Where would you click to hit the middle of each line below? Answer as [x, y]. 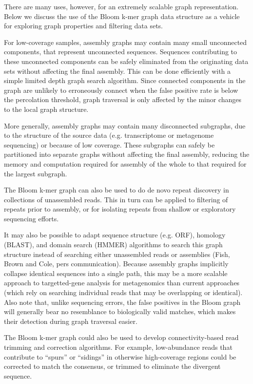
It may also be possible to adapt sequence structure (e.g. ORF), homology [115, 235]
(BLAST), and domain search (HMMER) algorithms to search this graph [113, 245]
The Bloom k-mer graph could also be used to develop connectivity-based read [121, 337]
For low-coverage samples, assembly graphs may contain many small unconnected [126, 42]
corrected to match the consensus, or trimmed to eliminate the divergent [112, 366]
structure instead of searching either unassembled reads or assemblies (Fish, [117, 254]
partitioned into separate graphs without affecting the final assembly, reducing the [127, 154]
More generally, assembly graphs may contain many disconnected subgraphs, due [125, 125]
